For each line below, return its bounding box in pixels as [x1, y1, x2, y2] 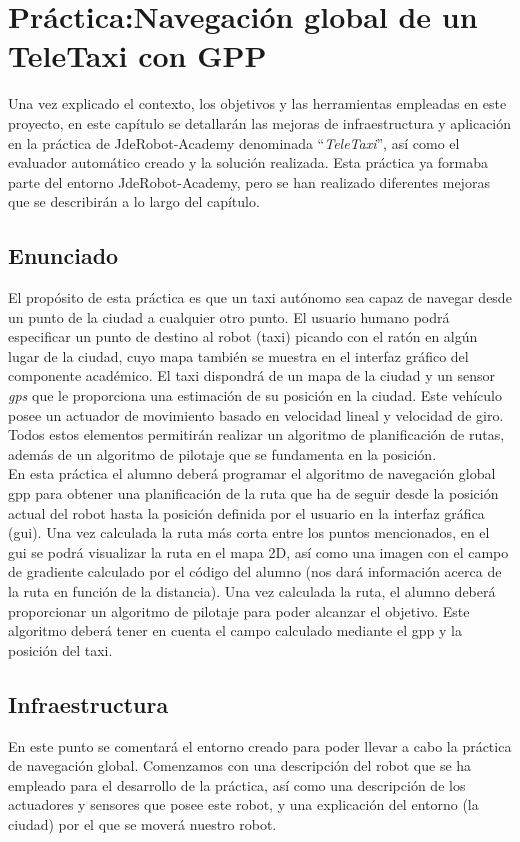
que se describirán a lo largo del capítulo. [8, 191, 260, 212]
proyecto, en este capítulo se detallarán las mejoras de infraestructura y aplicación [8, 112, 512, 133]
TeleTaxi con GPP [8, 35, 267, 76]
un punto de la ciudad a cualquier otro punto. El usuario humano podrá [8, 306, 450, 327]
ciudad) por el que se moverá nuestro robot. [8, 813, 277, 834]
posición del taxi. [8, 639, 113, 660]
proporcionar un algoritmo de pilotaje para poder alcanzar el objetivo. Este [8, 600, 470, 621]
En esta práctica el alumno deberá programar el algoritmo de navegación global [8, 463, 496, 484]
